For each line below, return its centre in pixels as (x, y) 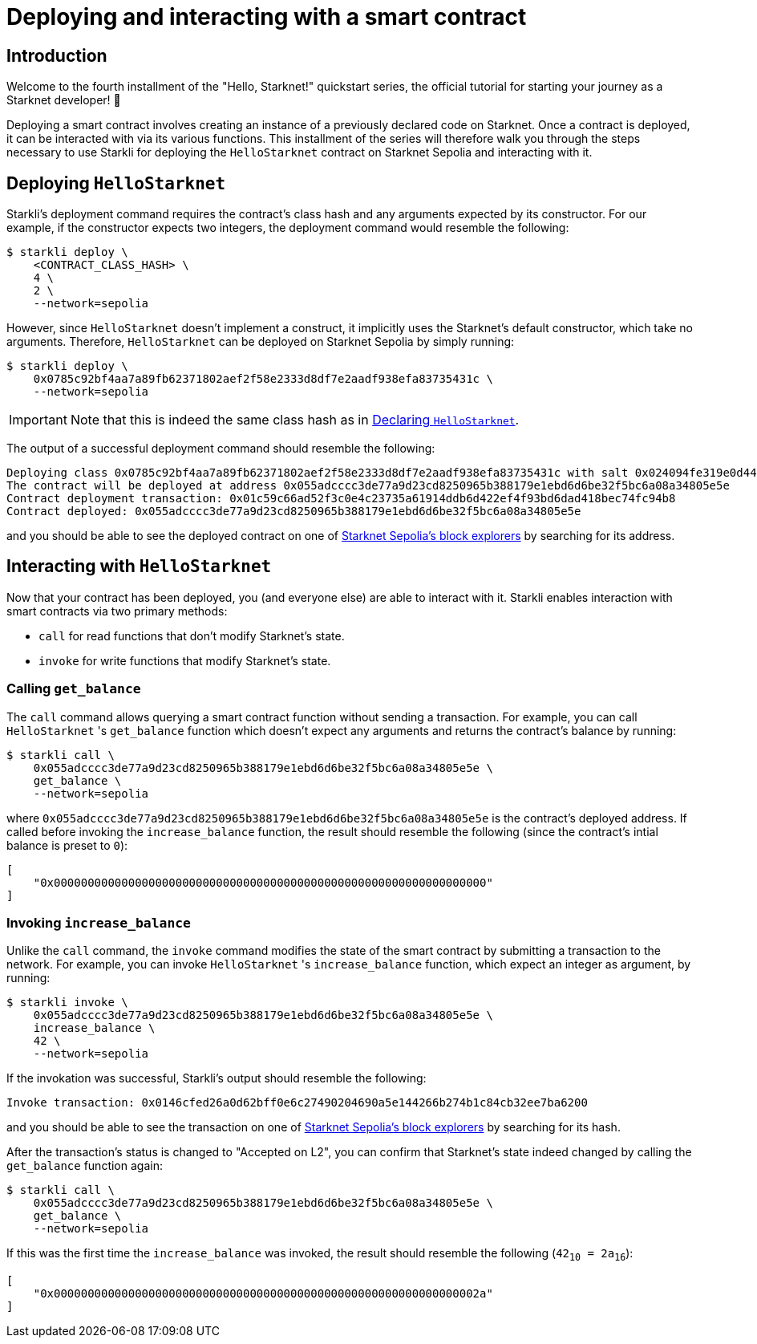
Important (38, 420)
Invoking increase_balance (99, 922)
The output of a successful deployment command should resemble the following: (221, 449)
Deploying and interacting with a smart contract (267, 17)
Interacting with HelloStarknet (139, 566)
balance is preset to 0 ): (67, 845)
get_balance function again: (85, 1166)
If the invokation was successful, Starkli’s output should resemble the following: (217, 1078)
